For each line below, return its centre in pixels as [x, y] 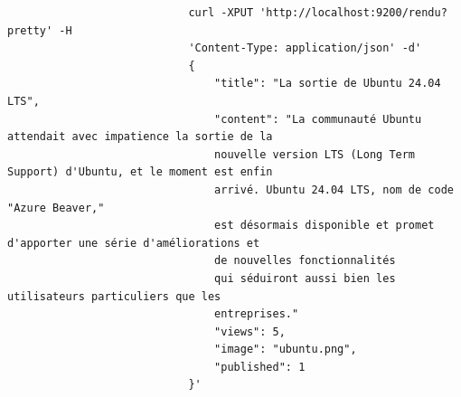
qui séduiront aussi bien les [305, 278]
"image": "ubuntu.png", [286, 350]
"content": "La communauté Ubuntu [318, 119]
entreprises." [257, 314]
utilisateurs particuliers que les [114, 296]
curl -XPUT [221, 13]
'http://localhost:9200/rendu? [353, 13]
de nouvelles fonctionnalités [305, 261]
